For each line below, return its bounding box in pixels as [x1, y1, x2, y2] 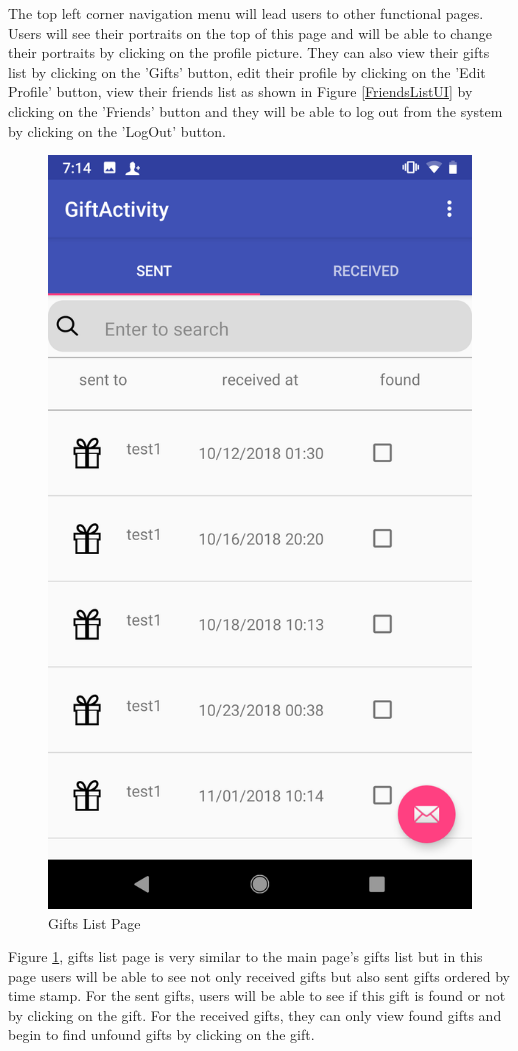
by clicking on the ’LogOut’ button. [8, 120, 227, 141]
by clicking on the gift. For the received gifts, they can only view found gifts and [8, 1004, 502, 1025]
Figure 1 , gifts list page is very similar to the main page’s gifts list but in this [8, 946, 483, 967]
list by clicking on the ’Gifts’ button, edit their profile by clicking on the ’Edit [8, 61, 486, 82]
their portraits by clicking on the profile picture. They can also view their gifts [8, 42, 490, 63]
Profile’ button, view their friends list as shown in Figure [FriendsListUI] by [8, 81, 473, 102]
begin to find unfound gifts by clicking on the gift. [8, 1024, 315, 1045]
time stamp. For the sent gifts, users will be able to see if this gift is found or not [8, 985, 506, 1006]
